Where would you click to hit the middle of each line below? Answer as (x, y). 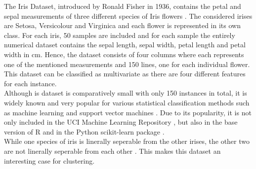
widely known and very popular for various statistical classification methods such (127, 102)
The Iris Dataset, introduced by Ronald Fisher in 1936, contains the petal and (123, 6)
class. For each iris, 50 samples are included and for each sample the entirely (120, 35)
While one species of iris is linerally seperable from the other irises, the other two (127, 141)
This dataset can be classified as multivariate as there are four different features (125, 74)
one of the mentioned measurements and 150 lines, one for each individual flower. (127, 64)
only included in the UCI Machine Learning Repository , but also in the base (121, 122)
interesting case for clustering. (49, 160)
